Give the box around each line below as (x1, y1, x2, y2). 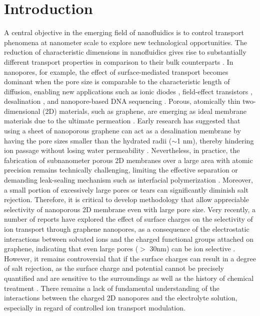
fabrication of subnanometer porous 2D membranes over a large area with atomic (4, 154, 253, 165)
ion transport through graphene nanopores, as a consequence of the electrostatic (4, 224, 249, 234)
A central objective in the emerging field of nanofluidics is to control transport (4, 27, 244, 38)
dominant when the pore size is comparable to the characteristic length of (4, 76, 230, 87)
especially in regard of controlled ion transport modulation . (4, 302, 185, 312)
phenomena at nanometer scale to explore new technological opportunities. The (4, 37, 247, 47)
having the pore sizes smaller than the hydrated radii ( (4, 135, 172, 145)
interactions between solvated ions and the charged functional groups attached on (4, 233, 253, 244)
